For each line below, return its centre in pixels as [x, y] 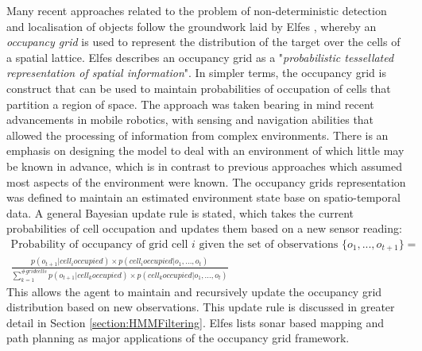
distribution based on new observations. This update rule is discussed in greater [201, 307]
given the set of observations [269, 244]
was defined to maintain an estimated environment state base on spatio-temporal [203, 197]
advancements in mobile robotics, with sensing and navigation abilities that [190, 120]
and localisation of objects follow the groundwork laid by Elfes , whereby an [192, 26]
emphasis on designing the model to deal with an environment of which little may [205, 150]
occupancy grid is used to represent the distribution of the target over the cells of [203, 42]
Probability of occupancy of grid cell [99, 244]
